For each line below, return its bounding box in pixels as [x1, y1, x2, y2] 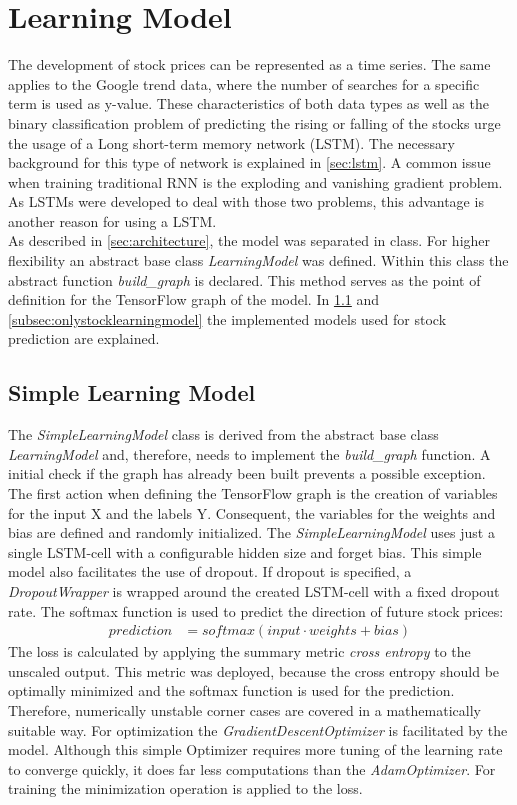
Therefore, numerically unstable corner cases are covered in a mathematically [8, 699, 481, 720]
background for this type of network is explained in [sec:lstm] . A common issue [8, 152, 491, 173]
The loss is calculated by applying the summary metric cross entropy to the [8, 641, 471, 662]
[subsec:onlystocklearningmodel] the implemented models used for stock [8, 308, 447, 329]
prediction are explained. [8, 328, 160, 349]
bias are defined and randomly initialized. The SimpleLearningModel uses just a [8, 522, 495, 543]
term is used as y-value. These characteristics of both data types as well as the [8, 93, 489, 114]
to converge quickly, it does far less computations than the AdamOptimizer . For [8, 758, 496, 779]
